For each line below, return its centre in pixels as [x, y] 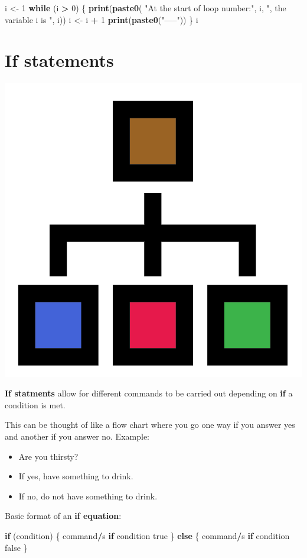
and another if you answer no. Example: [77, 436]
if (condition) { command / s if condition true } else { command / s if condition [147, 536]
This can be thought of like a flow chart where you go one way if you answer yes [150, 425]
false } [16, 547]
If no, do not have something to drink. [88, 496]
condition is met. [35, 404]
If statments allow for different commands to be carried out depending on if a [149, 393]
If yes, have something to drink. [76, 476]
